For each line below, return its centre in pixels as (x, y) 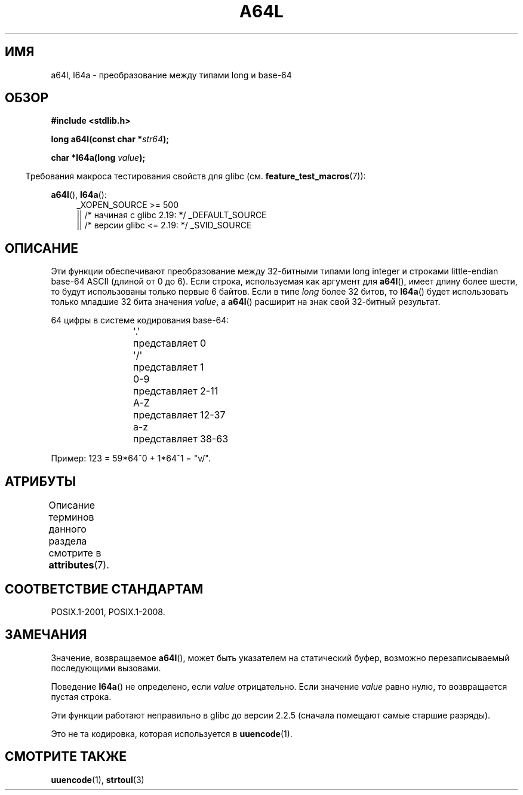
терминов (71, 517)
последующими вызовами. (106, 668)
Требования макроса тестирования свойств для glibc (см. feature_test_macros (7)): (196, 176)
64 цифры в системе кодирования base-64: (140, 320)
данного (67, 529)
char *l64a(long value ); (98, 158)
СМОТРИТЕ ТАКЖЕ (66, 757)
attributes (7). (79, 565)
